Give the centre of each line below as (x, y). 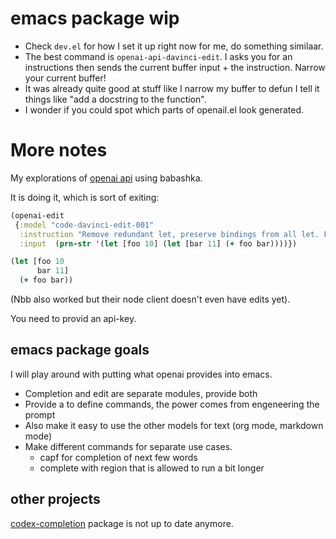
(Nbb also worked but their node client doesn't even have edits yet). (150, 299)
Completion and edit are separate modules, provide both (141, 393)
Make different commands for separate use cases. (128, 446)
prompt (40, 414)
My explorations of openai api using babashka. (106, 178)
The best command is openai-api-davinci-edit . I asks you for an (158, 56)
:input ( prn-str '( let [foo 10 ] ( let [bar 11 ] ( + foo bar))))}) (158, 243)
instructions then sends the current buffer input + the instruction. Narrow (175, 67)
